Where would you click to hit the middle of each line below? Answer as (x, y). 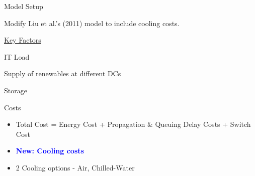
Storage (16, 90)
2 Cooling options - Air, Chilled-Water (75, 167)
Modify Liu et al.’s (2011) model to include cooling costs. (92, 23)
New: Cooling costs (50, 151)
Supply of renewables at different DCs (63, 73)
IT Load (17, 56)
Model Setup (24, 6)
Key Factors (23, 40)
